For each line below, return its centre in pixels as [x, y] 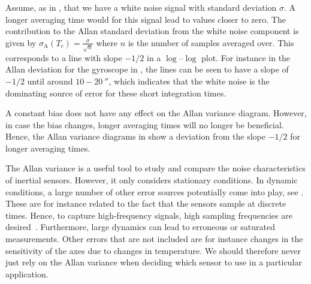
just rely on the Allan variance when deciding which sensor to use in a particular [154, 262]
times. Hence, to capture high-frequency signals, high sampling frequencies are [149, 215]
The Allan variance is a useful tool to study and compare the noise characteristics [155, 168]
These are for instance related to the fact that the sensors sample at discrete [146, 203]
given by [21, 42]
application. [27, 274]
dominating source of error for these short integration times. [116, 93]
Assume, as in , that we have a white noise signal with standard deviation [141, 7]
